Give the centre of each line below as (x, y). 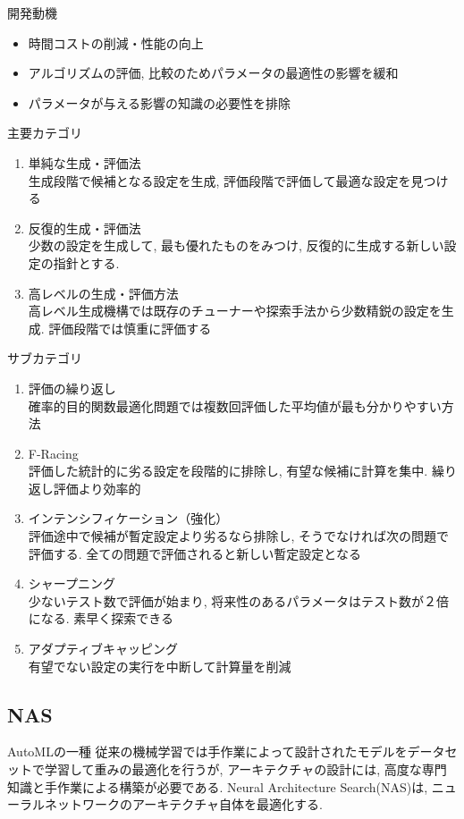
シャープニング (72, 583)
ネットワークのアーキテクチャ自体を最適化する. (183, 804)
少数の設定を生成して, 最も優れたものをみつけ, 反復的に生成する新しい (236, 245)
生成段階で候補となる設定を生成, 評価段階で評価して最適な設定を (219, 180)
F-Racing (53, 453)
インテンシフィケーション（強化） (128, 518)
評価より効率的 (97, 488)
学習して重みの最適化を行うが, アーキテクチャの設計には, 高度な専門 (245, 769)
